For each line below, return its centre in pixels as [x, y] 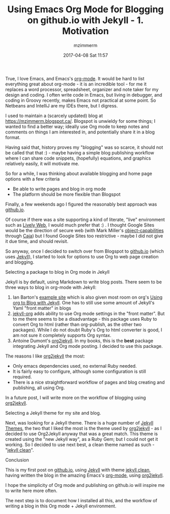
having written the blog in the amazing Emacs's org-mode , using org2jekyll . [84, 475]
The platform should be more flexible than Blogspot [66, 194]
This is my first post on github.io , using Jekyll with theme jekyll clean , [78, 470]
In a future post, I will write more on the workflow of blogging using [76, 397]
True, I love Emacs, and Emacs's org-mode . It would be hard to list [75, 78]
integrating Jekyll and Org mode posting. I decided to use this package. [88, 346]
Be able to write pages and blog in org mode [59, 189]
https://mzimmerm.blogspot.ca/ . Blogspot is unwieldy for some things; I [80, 121]
